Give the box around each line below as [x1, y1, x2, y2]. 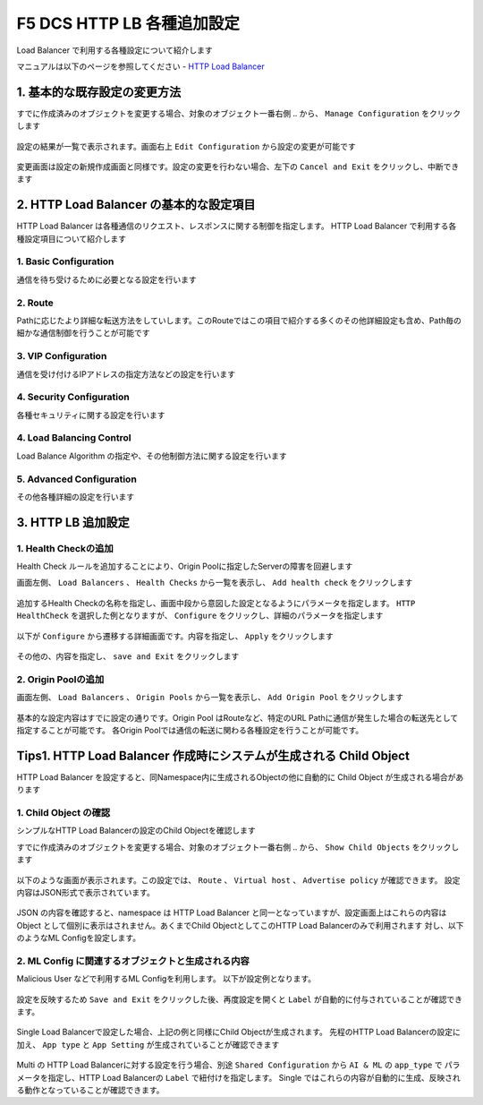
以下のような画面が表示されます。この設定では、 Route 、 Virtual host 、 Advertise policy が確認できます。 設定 [16, 874, 461, 886]
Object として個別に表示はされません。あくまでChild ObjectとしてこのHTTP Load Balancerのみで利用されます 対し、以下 [16, 920, 464, 930]
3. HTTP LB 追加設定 [16, 515, 130, 530]
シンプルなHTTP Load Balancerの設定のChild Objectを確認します [16, 825, 256, 836]
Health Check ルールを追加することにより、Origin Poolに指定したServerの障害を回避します [16, 561, 353, 572]
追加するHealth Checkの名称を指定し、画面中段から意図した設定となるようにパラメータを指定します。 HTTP [16, 597, 416, 608]
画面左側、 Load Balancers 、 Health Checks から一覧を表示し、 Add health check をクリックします [16, 578, 413, 588]
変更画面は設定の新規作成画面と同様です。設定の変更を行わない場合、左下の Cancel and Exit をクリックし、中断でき [16, 161, 460, 172]
